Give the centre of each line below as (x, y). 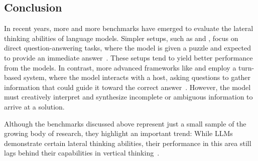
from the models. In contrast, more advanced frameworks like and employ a (120, 67)
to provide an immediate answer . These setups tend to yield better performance (128, 57)
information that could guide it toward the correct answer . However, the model (127, 87)
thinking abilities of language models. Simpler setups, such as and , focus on (121, 38)
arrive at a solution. (34, 106)
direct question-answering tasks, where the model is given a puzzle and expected (128, 48)
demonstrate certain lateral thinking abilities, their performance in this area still (128, 143)
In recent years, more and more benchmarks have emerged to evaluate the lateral (129, 28)
